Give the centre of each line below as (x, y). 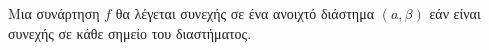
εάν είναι (455, 13)
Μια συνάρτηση (54, 13)
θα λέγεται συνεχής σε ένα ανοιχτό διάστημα (245, 13)
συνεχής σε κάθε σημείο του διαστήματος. (130, 32)
